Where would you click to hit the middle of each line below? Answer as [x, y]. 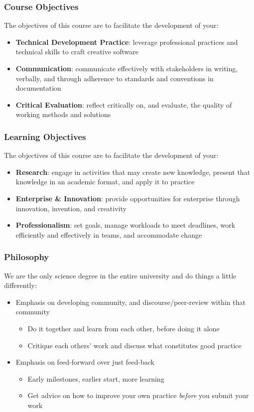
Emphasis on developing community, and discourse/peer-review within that [130, 302]
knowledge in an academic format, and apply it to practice [105, 182]
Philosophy [27, 257]
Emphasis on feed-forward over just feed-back [85, 362]
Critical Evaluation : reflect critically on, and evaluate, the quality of [124, 104]
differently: [20, 285]
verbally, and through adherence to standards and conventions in [115, 78]
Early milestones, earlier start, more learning [96, 378]
